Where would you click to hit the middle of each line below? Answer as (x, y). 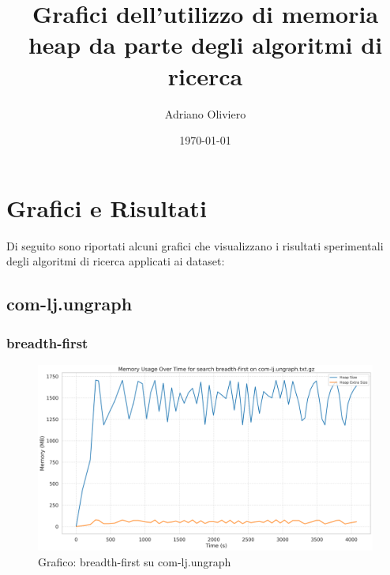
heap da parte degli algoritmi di (205, 45)
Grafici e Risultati (107, 207)
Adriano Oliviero (205, 113)
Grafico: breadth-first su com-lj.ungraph (135, 561)
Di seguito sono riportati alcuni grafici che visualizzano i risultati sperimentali (195, 245)
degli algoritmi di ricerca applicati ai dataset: (116, 261)
